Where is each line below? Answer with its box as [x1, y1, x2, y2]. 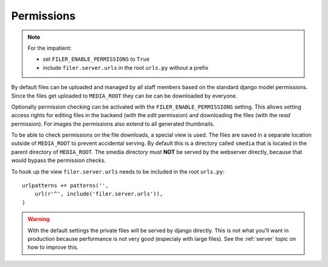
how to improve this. [27, 243, 79, 251]
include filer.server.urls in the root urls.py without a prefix [43, 64, 209, 71]
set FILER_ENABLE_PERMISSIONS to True [43, 55, 150, 63]
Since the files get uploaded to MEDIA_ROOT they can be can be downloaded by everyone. [11, 92, 237, 100]
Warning [27, 215, 50, 223]
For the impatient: [27, 44, 72, 52]
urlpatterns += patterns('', [22, 182, 109, 189]
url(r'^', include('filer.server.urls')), [34, 191, 163, 197]
